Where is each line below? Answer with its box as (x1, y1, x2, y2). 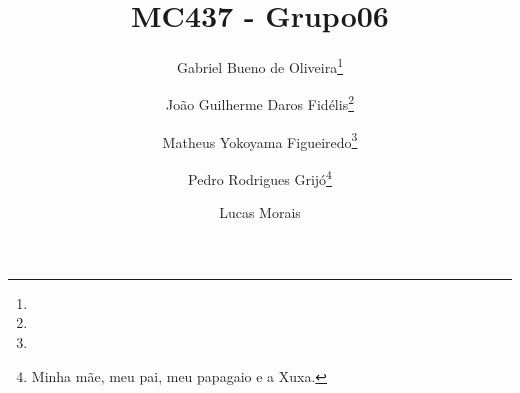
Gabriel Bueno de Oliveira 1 (176, 54, 344, 77)
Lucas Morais (219, 202, 301, 223)
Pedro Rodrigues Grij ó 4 (188, 165, 332, 189)
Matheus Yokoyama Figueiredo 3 (162, 128, 358, 152)
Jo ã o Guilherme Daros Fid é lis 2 (165, 91, 354, 115)
